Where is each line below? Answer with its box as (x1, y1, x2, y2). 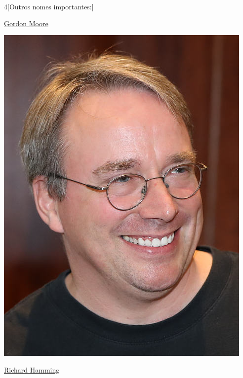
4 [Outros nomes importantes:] (4, 1, 94, 11)
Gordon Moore (4, 18, 48, 28)
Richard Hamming (4, 364, 60, 375)
